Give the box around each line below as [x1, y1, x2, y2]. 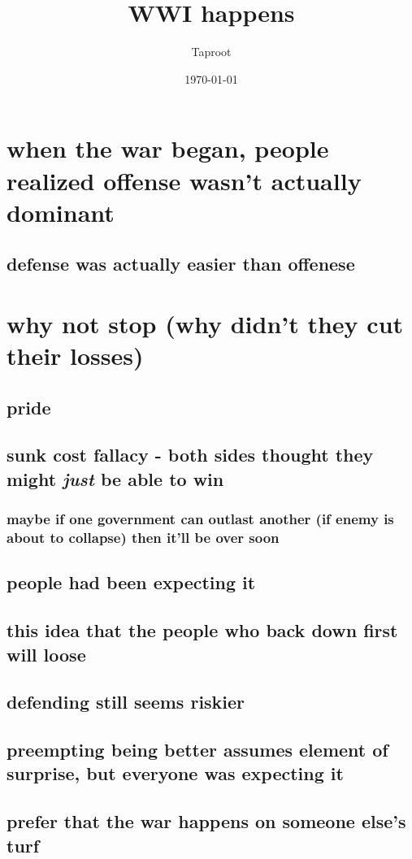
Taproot [191, 43, 232, 60]
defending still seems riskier [7, 689, 245, 714]
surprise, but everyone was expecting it [7, 761, 344, 786]
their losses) [7, 339, 144, 372]
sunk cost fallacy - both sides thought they [7, 442, 374, 467]
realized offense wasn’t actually [7, 163, 362, 197]
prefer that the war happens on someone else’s [7, 809, 406, 834]
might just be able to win [7, 466, 224, 491]
